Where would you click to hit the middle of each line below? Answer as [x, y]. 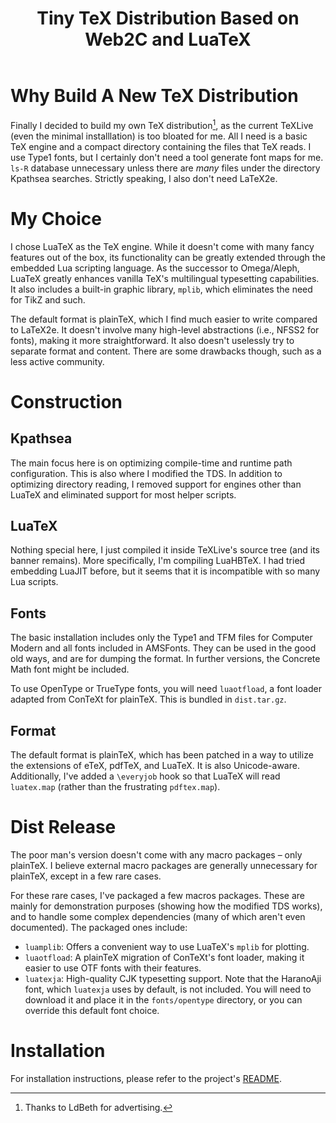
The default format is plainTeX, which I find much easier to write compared [164, 319]
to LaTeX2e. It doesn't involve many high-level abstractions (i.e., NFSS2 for [165, 329]
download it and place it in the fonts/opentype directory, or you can [163, 999]
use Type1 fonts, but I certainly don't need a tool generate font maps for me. [167, 157]
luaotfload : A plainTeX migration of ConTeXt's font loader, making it [164, 957]
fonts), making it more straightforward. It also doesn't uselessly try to [152, 340]
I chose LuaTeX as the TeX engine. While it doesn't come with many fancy [162, 246]
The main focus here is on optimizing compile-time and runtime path [151, 463]
